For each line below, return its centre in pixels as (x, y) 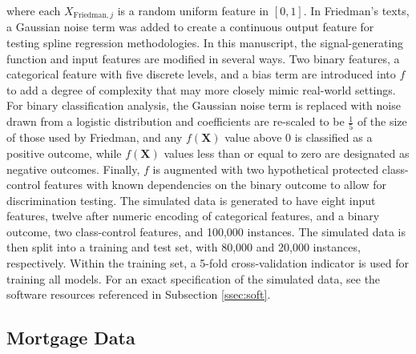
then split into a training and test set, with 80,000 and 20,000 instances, (184, 247)
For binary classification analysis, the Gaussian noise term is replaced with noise (204, 105)
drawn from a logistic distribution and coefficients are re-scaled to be (176, 121)
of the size (382, 121)
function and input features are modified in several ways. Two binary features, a (203, 58)
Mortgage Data (71, 338)
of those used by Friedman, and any (95, 137)
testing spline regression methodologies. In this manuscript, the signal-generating (205, 43)
